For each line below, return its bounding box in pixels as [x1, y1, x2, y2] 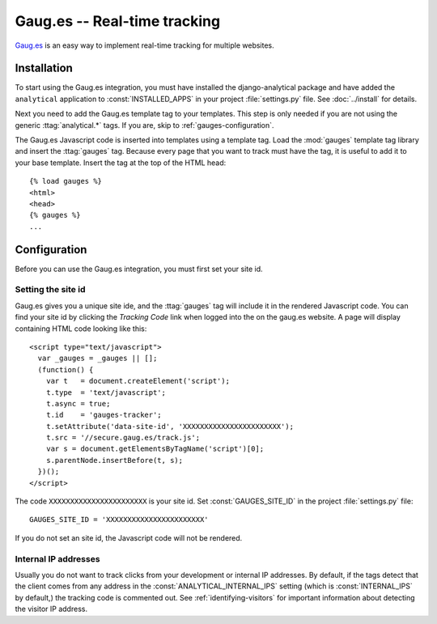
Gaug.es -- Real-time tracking [15, 12, 221, 30]
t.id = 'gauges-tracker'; [45, 410, 162, 420]
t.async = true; [45, 399, 111, 408]
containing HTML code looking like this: [15, 324, 147, 333]
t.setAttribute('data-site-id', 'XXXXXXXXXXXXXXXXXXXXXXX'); [45, 422, 295, 431]
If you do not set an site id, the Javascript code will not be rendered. [15, 533, 243, 542]
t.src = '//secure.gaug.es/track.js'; [45, 433, 201, 443]
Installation [15, 62, 73, 75]
